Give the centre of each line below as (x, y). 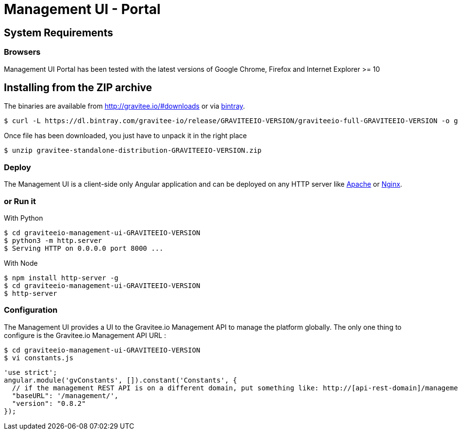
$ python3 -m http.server (53, 240)
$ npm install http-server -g (61, 278)
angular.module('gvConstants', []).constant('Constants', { (121, 380)
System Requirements (58, 32)
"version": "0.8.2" (49, 403)
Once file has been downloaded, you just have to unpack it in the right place (125, 136)
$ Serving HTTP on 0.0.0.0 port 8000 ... (84, 248)
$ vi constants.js (39, 358)
